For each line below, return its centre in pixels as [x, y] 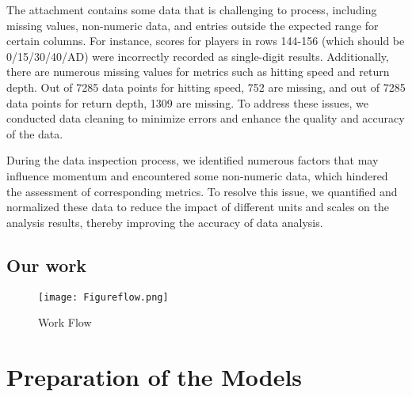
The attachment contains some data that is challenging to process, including [192, 9]
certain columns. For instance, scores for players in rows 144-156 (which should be [206, 41]
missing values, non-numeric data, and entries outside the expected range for [193, 25]
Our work [47, 265]
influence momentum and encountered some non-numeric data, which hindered [197, 175]
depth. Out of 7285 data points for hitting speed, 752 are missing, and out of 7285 [206, 87]
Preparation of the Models [154, 376]
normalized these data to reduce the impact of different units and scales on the [198, 207]
